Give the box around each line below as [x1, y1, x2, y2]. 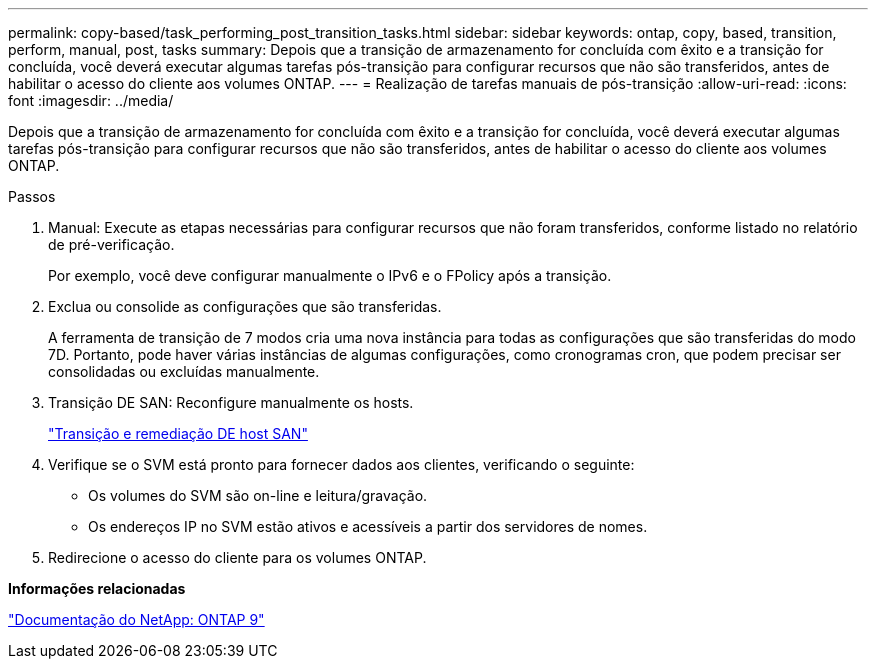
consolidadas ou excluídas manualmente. [48, 363, 320, 380]
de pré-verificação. [48, 236, 175, 253]
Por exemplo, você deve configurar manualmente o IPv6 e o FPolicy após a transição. [48, 267, 612, 284]
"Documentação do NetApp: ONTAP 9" [8, 611, 265, 628]
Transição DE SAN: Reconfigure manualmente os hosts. [48, 394, 414, 411]
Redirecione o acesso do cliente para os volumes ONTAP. [48, 549, 427, 566]
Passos [8, 188, 56, 205]
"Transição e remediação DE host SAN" [48, 425, 308, 442]
